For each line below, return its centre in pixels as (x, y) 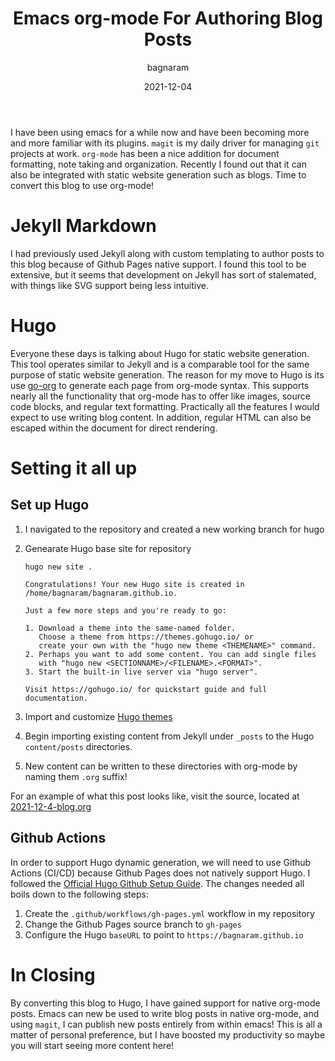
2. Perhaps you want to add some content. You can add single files (170, 654)
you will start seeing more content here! (92, 1045)
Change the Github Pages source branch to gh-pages (133, 924)
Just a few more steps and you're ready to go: (125, 610)
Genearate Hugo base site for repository (108, 548)
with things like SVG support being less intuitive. (109, 285)
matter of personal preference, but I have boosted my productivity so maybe (168, 1034)
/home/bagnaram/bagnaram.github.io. (101, 593)
